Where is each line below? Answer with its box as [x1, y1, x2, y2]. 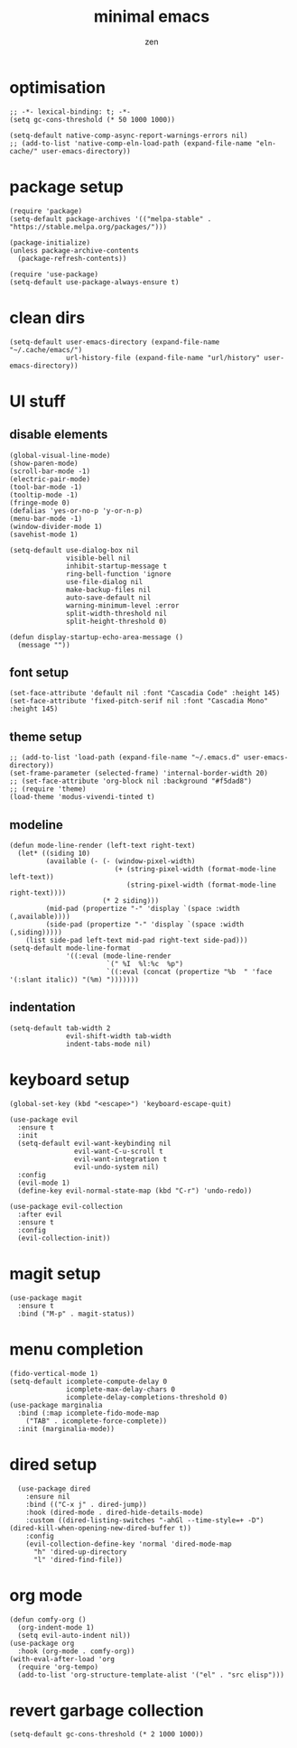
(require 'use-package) [9, 269, 99, 279]
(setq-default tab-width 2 [9, 1023, 111, 1033]
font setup [9, 665, 70, 680]
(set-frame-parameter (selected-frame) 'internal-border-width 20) [9, 769, 269, 778]
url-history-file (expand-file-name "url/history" [66, 353, 260, 362]
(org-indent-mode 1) [17, 1622, 95, 1632]
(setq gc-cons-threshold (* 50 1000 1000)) [9, 115, 176, 124]
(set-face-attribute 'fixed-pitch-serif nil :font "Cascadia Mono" [9, 697, 269, 706]
